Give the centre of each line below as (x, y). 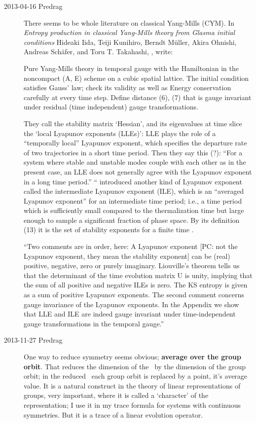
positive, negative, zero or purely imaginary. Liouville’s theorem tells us (132, 265)
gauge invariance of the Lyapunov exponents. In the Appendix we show (131, 304)
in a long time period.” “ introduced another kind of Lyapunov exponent (133, 181)
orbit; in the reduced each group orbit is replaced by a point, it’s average (136, 376)
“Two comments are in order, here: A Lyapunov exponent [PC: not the (131, 246)
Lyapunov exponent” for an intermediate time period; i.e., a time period (133, 200)
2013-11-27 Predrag (33, 340)
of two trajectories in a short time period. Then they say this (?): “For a (133, 152)
